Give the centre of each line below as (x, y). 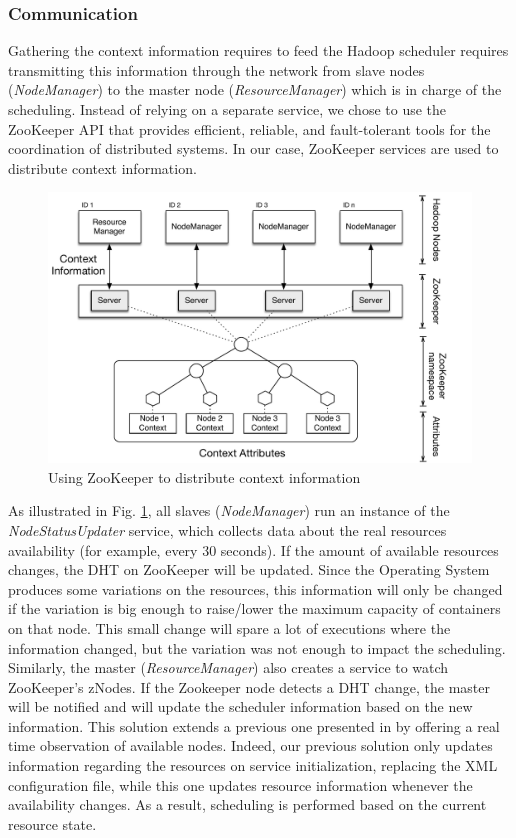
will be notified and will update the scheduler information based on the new (240, 706)
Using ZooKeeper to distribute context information (204, 476)
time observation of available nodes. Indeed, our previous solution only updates (250, 745)
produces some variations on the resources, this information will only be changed (255, 588)
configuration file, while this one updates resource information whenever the (240, 784)
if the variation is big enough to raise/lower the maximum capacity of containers (254, 608)
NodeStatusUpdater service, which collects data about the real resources (227, 529)
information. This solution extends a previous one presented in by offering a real (254, 725)
